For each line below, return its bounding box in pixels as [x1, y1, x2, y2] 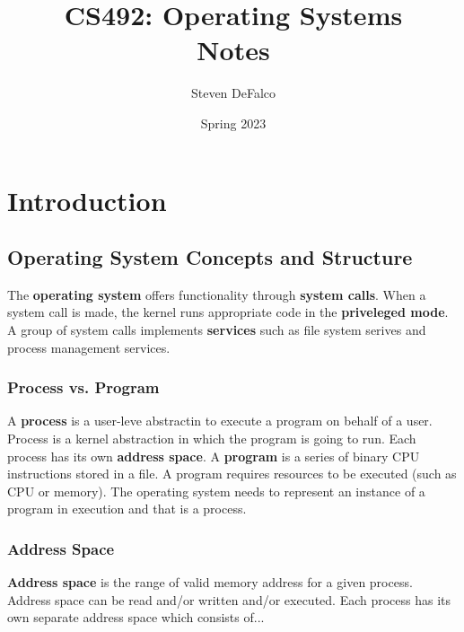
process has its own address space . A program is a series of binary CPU [7, 446, 420, 465]
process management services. [7, 338, 171, 356]
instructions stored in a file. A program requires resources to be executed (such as [7, 464, 457, 483]
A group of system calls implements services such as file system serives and [7, 320, 426, 339]
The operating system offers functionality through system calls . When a [7, 285, 426, 303]
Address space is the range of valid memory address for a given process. [7, 573, 413, 592]
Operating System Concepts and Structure [7, 243, 413, 271]
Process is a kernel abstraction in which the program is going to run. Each [7, 429, 416, 448]
